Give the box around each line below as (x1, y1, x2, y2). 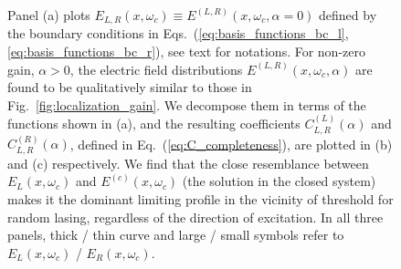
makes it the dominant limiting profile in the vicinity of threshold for (7, 190, 394, 209)
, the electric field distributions (69, 59, 243, 78)
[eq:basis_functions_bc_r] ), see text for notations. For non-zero (7, 42, 365, 61)
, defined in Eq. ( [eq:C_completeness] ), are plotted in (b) (69, 134, 393, 153)
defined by (319, 5, 377, 24)
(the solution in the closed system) (182, 171, 376, 191)
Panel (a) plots (7, 5, 90, 24)
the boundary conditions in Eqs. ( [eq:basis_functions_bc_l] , (7, 24, 349, 43)
